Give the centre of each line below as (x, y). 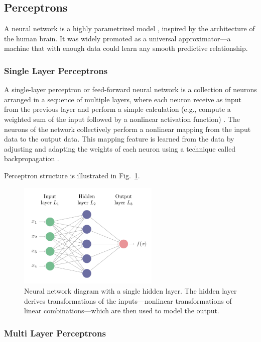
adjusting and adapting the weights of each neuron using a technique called (120, 148)
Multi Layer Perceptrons (55, 333)
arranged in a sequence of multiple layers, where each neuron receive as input (123, 99)
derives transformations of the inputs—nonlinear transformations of (128, 300)
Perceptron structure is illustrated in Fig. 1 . (72, 175)
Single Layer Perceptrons (56, 70)
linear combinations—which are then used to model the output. (122, 311)
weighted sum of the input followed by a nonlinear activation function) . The (122, 119)
